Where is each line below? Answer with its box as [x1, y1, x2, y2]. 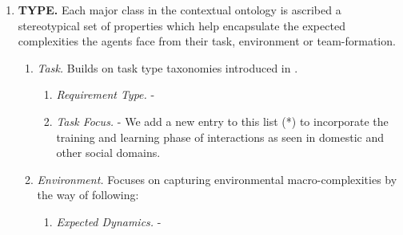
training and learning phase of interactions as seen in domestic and [56, 128, 385, 145]
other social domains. [56, 144, 161, 161]
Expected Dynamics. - [56, 213, 162, 229]
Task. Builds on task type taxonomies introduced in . [37, 59, 298, 76]
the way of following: [37, 186, 139, 203]
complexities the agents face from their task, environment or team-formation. [18, 33, 396, 49]
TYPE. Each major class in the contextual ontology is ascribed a [18, 2, 341, 18]
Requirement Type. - [56, 86, 155, 103]
